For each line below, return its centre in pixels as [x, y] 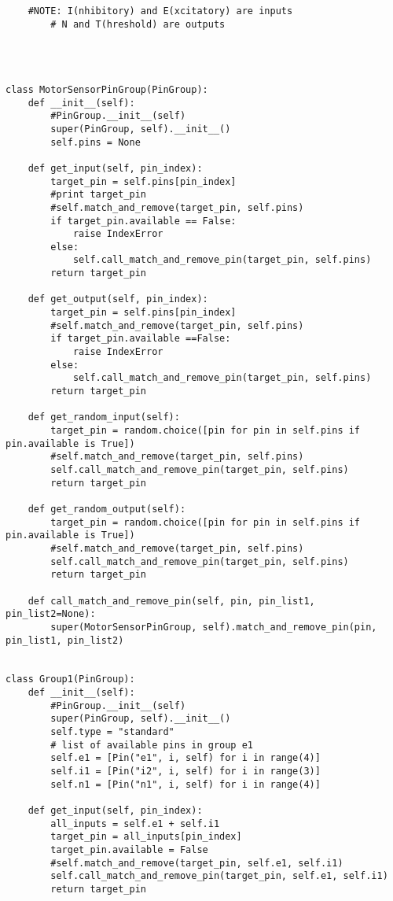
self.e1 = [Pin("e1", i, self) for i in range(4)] [185, 758]
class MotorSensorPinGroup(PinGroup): [107, 89]
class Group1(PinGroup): [70, 679]
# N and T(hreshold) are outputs [138, 24]
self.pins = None [95, 142]
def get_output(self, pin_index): [118, 299]
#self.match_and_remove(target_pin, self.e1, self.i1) [197, 863]
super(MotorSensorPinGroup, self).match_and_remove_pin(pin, [214, 627]
